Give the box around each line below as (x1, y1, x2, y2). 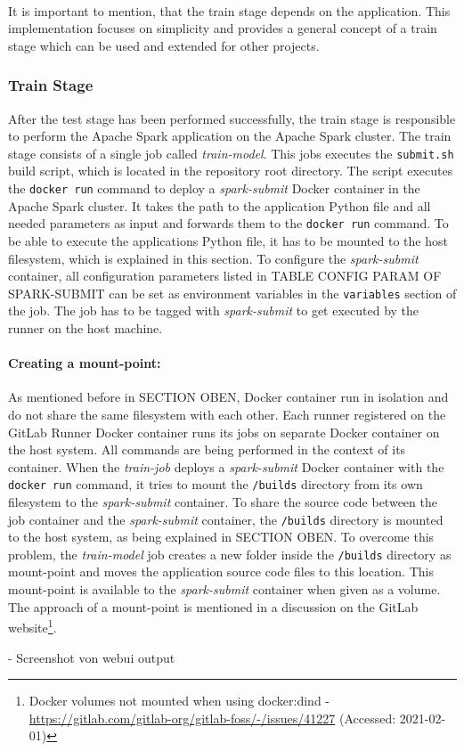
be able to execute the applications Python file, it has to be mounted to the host (8, 231, 448, 249)
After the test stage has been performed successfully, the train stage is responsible (8, 109, 456, 127)
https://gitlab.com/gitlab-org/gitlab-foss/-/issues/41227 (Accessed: (28, 708, 396, 727)
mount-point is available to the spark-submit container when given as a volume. (8, 580, 441, 599)
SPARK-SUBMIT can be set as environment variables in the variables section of (8, 283, 457, 302)
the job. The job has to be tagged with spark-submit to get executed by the (8, 301, 419, 320)
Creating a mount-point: (8, 354, 161, 372)
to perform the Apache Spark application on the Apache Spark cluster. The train (8, 127, 452, 145)
